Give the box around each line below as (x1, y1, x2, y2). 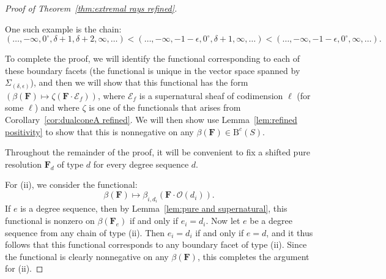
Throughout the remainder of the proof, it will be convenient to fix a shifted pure (5, 146, 310, 158)
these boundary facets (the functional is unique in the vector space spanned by (5, 64, 300, 76)
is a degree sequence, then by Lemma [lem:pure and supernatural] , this (20, 202, 288, 215)
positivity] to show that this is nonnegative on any (5, 125, 194, 138)
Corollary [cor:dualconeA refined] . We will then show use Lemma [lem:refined (5, 113, 297, 126)
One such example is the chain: (5, 22, 122, 35)
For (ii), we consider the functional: (5, 178, 138, 191)
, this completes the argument (197, 250, 310, 262)
